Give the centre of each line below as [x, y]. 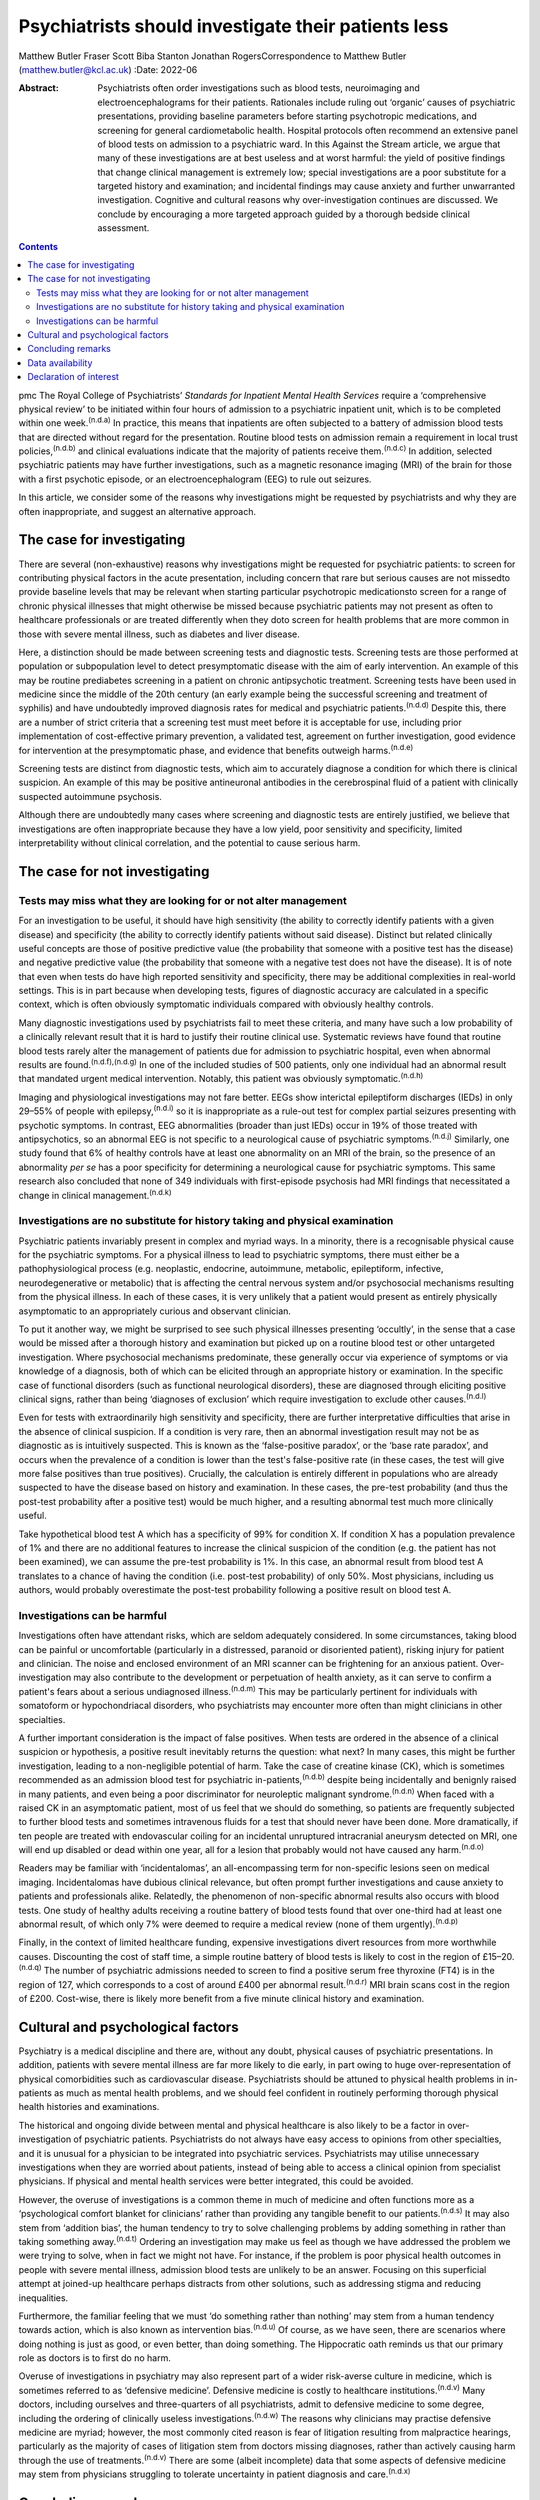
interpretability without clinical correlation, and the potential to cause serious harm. [189, 842]
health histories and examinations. [89, 2107]
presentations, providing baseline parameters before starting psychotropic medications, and [287, 116]
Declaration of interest [73, 377]
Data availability [60, 362]
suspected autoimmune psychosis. [90, 796]
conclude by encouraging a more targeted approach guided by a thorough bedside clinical [283, 214]
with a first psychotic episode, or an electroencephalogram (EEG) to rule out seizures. [195, 479]
